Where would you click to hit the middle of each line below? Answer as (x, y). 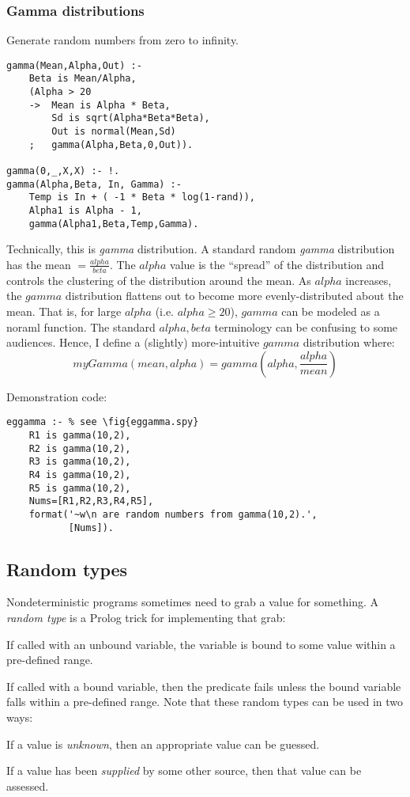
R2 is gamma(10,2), (80, 448)
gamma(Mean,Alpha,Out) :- (74, 65)
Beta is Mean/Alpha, (83, 79)
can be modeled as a (331, 311)
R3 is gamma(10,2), (80, 462)
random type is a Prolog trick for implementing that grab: (146, 618)
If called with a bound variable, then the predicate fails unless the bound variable (204, 686)
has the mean (39, 264)
